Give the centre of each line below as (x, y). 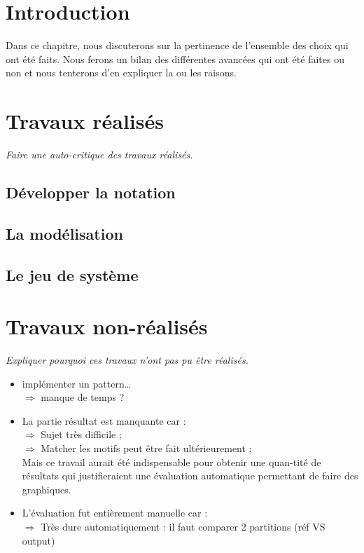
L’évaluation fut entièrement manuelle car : (115, 513)
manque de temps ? (83, 397)
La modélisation (64, 233)
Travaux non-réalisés (107, 326)
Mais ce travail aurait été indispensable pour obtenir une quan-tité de (171, 462)
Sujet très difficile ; (81, 434)
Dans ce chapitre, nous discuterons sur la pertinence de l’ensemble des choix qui (177, 45)
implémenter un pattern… (77, 383)
